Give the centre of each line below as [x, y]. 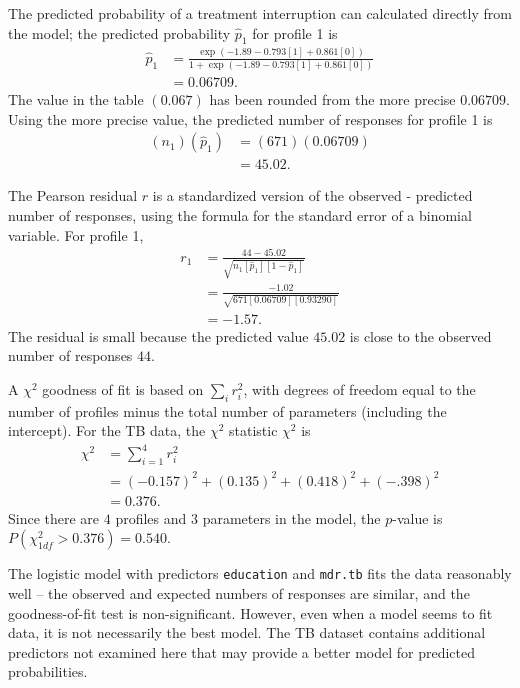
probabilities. [48, 671]
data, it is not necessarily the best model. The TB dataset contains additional [247, 632]
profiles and [151, 517]
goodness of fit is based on [123, 388]
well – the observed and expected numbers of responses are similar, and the [239, 592]
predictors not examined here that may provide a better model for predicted [242, 651]
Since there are [54, 517]
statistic [253, 430]
